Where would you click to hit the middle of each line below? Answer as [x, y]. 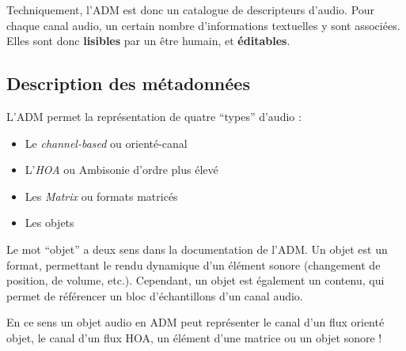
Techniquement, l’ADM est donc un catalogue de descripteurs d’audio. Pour [191, 9]
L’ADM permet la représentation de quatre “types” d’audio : [154, 116]
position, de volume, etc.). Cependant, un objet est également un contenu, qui [195, 280]
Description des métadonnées [128, 83]
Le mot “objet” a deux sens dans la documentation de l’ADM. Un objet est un [197, 249]
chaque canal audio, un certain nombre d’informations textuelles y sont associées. [203, 25]
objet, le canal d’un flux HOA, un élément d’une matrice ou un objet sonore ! [194, 337]
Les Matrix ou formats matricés [101, 196]
